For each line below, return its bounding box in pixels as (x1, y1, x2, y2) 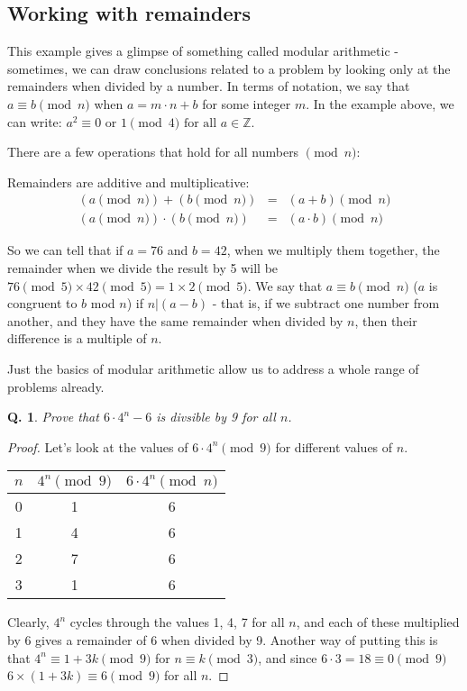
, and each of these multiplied (296, 613, 460, 632)
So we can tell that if (7, 241, 124, 259)
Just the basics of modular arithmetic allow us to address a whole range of (7, 359, 419, 377)
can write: (7, 112, 62, 131)
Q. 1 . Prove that (7, 407, 99, 426)
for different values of (275, 437, 393, 456)
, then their (354, 311, 417, 330)
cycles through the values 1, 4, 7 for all (69, 613, 285, 632)
